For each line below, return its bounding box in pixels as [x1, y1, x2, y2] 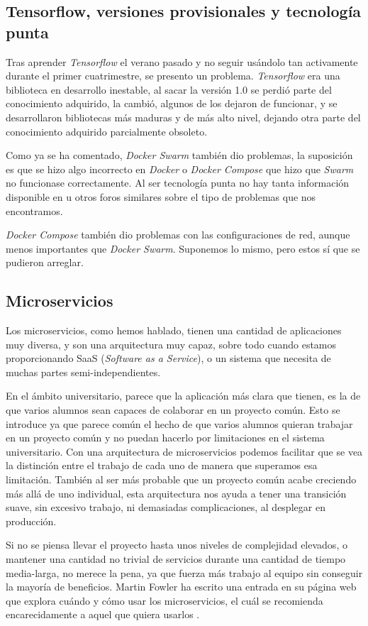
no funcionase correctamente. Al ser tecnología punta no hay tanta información [6, 175, 350, 190]
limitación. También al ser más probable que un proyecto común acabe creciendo [6, 472, 357, 487]
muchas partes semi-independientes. [6, 364, 161, 379]
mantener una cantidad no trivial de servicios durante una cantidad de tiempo [6, 551, 346, 566]
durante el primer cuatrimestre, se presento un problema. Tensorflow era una [6, 68, 340, 83]
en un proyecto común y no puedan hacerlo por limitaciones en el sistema [6, 430, 325, 445]
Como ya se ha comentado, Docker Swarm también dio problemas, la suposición [6, 148, 353, 163]
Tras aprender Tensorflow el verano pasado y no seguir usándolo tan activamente [6, 54, 358, 69]
